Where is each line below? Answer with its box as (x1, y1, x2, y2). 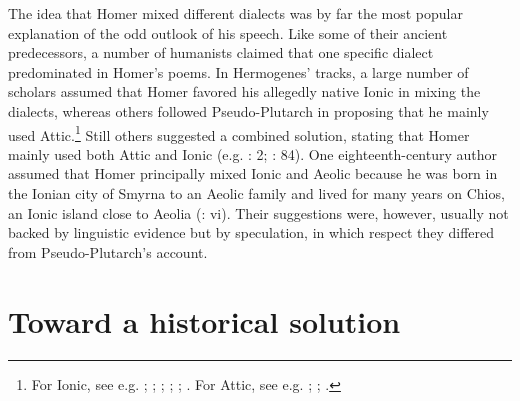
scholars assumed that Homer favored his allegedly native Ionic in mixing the (8, 81, 481, 102)
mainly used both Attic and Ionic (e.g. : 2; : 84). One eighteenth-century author (8, 143, 498, 164)
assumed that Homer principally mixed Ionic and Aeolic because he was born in (8, 163, 498, 184)
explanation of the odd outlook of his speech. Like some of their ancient (8, 22, 448, 43)
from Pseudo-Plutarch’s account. (8, 241, 208, 262)
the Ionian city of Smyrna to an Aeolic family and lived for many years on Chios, (8, 183, 505, 203)
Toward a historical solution (8, 300, 401, 341)
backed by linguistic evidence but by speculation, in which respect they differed (8, 222, 495, 243)
